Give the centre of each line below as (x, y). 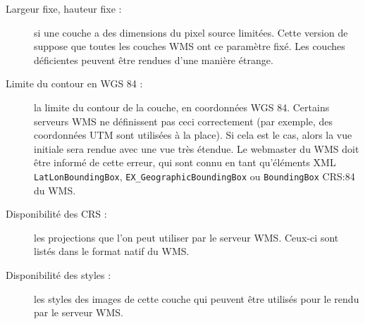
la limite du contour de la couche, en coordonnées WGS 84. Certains (182, 107)
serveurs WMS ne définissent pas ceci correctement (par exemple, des (184, 121)
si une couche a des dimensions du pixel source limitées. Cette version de (191, 32)
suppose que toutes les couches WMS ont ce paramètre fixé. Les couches (190, 46)
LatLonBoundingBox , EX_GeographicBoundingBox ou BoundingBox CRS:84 (194, 176)
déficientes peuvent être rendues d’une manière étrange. (154, 60)
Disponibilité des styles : (58, 274)
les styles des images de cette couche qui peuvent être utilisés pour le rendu (197, 298)
